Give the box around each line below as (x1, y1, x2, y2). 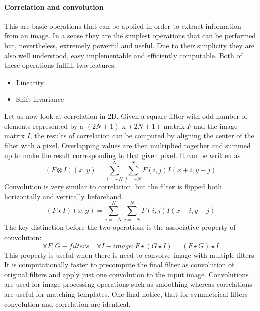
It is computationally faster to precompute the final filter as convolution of (4, 259, 234, 270)
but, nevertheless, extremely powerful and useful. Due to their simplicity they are (4, 40, 255, 50)
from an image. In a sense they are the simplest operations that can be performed (4, 30, 256, 41)
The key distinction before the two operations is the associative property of (4, 222, 236, 232)
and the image (194, 120, 238, 131)
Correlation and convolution (4, 1, 104, 12)
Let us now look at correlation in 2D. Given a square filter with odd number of (4, 110, 247, 121)
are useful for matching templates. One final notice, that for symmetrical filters (4, 288, 248, 299)
